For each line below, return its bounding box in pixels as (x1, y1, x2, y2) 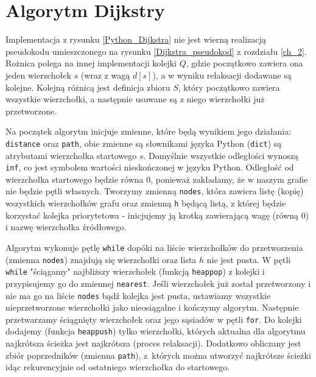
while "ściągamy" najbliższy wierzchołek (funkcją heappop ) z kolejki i (5, 265, 265, 278)
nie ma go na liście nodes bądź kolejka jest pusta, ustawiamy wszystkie (5, 289, 271, 301)
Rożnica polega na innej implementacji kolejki (5, 57, 177, 69)
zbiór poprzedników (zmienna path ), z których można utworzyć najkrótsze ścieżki (5, 348, 311, 361)
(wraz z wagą (80, 68, 130, 81)
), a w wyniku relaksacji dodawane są (152, 68, 292, 81)
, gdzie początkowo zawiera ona (186, 57, 303, 69)
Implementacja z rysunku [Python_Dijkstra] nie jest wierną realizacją (5, 33, 266, 46)
